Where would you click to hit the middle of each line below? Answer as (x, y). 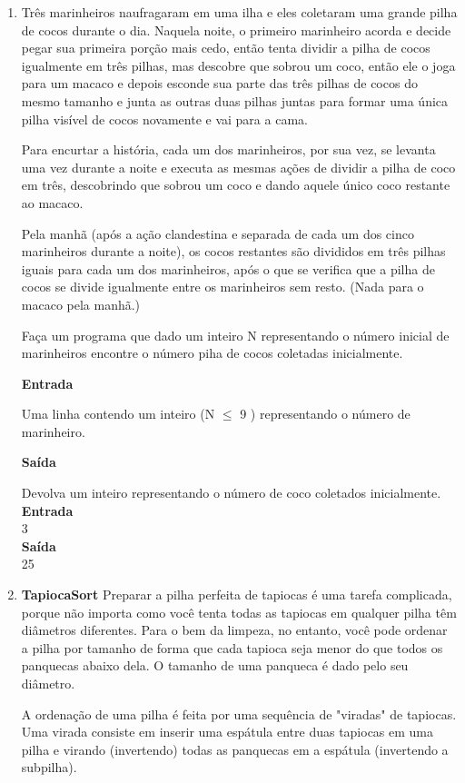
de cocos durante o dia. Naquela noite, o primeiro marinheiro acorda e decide (236, 30)
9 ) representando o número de (325, 414)
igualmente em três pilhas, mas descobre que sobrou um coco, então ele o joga (238, 65)
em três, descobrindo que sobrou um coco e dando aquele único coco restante (236, 185)
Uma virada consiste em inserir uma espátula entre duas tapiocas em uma (228, 732)
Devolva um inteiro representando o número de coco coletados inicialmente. (231, 493)
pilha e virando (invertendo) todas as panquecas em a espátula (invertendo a (235, 749)
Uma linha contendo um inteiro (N (118, 414)
